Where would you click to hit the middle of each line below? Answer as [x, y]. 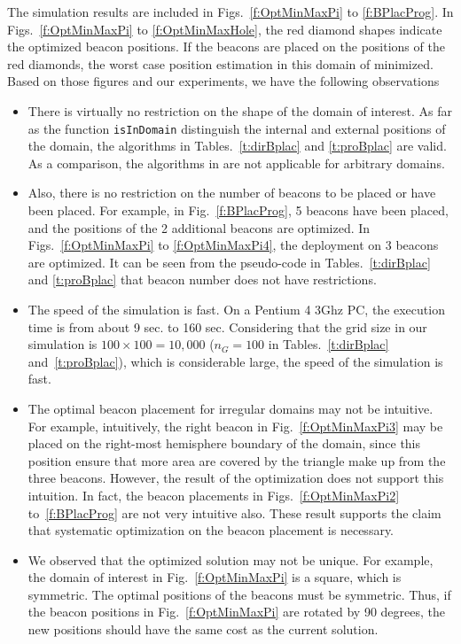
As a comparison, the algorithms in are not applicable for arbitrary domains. [236, 163]
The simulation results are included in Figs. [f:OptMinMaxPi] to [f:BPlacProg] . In [230, 12]
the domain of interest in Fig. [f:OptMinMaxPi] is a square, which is [215, 577]
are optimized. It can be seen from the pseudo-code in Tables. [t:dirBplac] [229, 262]
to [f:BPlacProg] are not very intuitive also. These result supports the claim [234, 512]
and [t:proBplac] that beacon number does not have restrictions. [202, 279]
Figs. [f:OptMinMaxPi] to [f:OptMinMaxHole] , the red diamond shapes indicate [225, 29]
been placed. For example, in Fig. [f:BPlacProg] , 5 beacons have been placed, [238, 210]
